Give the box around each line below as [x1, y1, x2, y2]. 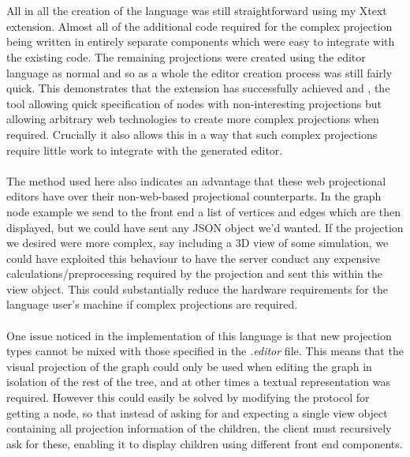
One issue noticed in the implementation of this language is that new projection [6, 327, 392, 343]
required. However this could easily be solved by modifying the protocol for [6, 389, 370, 406]
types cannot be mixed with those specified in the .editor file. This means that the [6, 343, 404, 359]
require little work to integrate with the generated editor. [6, 141, 283, 158]
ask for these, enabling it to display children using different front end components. [6, 435, 403, 451]
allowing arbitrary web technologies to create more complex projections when [6, 111, 379, 127]
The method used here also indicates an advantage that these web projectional [6, 172, 386, 189]
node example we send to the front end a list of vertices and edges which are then [6, 203, 401, 219]
